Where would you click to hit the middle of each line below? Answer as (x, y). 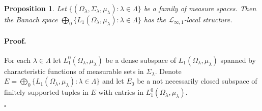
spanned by (238, 60)
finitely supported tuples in (46, 92)
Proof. (15, 40)
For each (17, 60)
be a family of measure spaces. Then (200, 8)
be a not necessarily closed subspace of (197, 81)
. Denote (168, 71)
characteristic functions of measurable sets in (74, 71)
